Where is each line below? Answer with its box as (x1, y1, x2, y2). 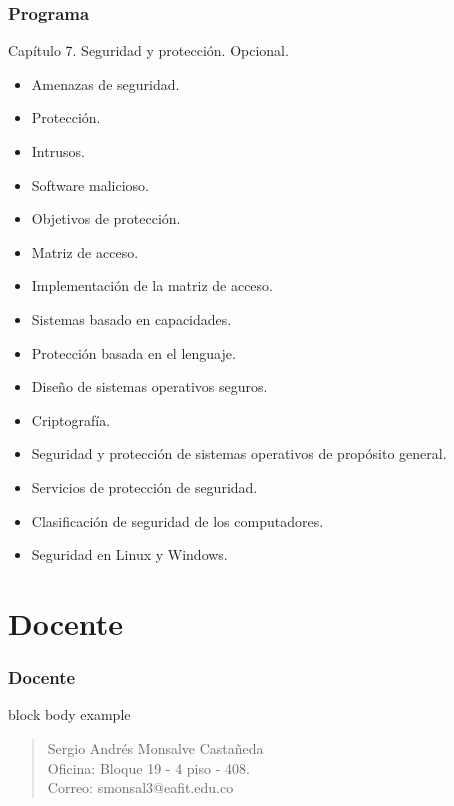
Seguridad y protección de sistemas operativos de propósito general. (31, 443, 447, 464)
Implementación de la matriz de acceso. (31, 275, 273, 296)
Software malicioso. (31, 174, 149, 195)
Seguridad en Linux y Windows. (31, 544, 228, 565)
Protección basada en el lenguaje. (31, 342, 236, 363)
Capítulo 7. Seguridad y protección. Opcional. (8, 40, 289, 61)
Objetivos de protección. (31, 208, 181, 229)
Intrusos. (31, 141, 85, 161)
